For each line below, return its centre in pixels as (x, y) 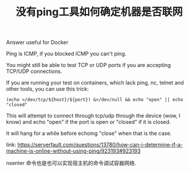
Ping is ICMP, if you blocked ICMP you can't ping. (66, 54)
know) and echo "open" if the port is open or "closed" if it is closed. (89, 122)
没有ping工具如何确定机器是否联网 (99, 12)
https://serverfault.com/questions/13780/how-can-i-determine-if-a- (100, 145)
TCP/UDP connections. (34, 72)
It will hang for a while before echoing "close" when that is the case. (89, 133)
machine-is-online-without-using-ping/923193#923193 (73, 151)
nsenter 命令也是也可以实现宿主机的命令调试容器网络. (71, 163)
